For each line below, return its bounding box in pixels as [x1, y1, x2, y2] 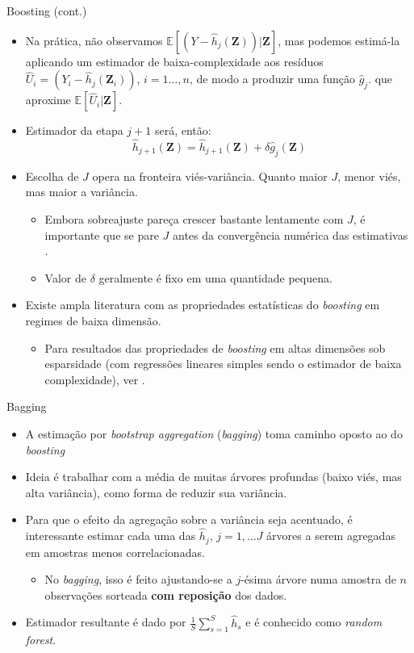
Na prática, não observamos [25, 31, 163, 48]
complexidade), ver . [44, 370, 145, 387]
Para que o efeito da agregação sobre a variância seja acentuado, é [25, 511, 353, 528]
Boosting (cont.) [6, 2, 87, 19]
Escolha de [25, 167, 79, 184]
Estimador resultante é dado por [25, 613, 186, 630]
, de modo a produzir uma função [189, 70, 355, 87]
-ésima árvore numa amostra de [240, 571, 396, 588]
